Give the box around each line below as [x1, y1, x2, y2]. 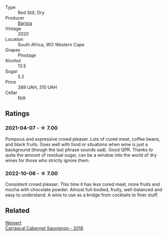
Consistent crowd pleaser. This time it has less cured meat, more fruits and [5, 181, 160, 187]
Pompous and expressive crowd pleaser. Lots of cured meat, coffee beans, [5, 136, 160, 142]
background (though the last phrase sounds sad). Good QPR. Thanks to [5, 147, 153, 153]
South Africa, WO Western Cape [18, 42, 85, 47]
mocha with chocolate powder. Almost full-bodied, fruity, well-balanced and [5, 186, 162, 192]
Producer [5, 15, 25, 21]
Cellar [5, 90, 18, 95]
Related [5, 206, 30, 215]
